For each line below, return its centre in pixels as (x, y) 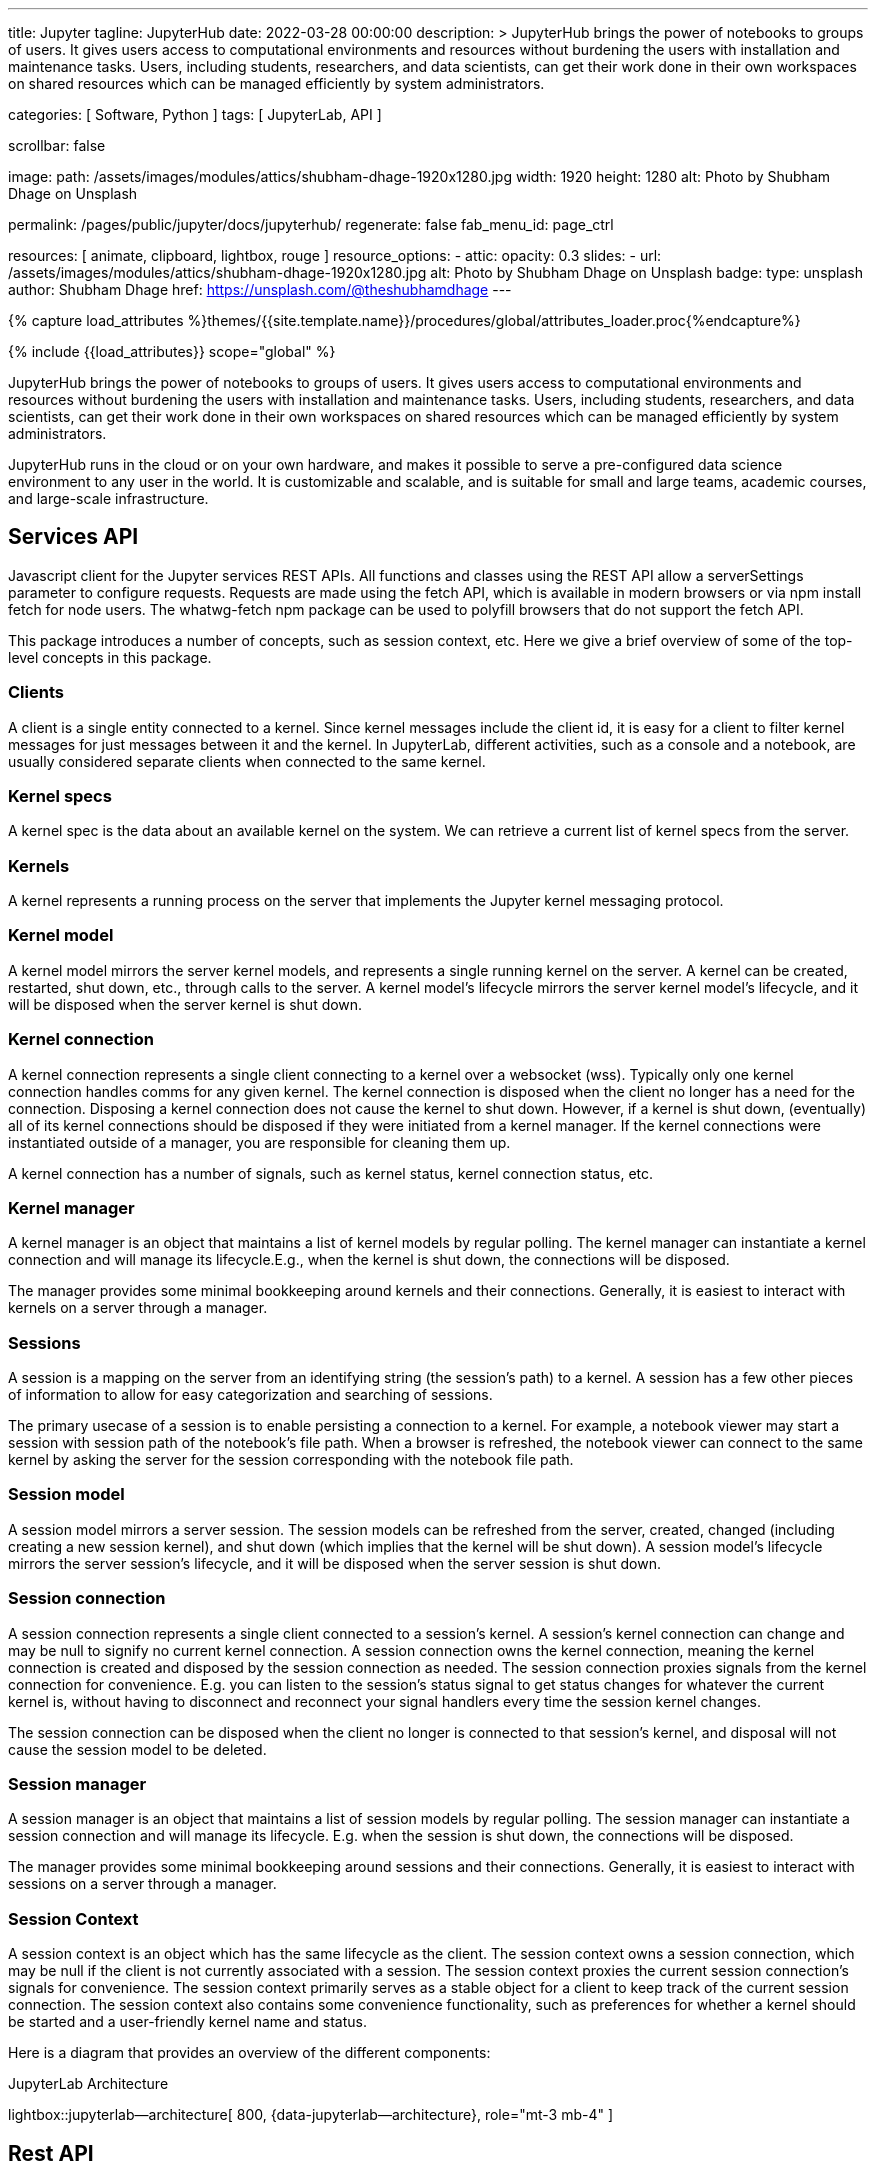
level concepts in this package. (110, 657)
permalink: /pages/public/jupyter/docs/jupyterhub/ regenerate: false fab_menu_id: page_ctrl (311, 224)
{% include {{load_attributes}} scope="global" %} (172, 351)
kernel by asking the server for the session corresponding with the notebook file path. (291, 1460)
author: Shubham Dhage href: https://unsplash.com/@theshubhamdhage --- (260, 289)
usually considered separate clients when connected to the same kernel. (247, 761)
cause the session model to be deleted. (137, 1749)
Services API (73, 537)
